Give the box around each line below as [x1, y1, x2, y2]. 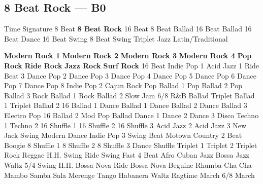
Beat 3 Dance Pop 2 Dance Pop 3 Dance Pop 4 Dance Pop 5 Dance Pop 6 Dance [4, 70, 256, 81]
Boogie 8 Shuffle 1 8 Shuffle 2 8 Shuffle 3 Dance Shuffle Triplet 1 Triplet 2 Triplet [4, 139, 257, 150]
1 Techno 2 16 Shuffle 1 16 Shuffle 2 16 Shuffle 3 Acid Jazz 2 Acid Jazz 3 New [4, 120, 247, 130]
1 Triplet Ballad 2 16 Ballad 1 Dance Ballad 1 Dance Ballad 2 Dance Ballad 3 [4, 100, 247, 111]
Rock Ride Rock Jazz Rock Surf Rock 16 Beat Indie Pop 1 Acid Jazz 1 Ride [4, 60, 259, 70]
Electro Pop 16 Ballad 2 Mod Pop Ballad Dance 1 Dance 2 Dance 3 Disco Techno [4, 109, 259, 120]
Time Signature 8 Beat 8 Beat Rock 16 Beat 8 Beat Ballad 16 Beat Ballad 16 [4, 23, 252, 34]
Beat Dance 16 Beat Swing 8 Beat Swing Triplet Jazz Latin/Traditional [4, 33, 228, 44]
